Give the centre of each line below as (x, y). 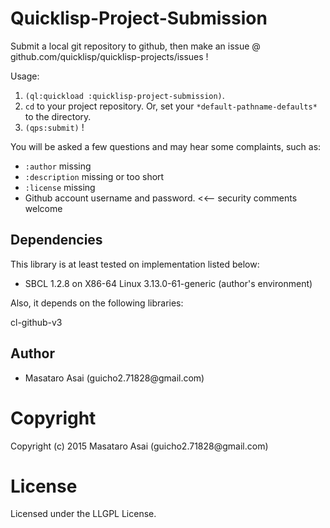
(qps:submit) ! (54, 127)
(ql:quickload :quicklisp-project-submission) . (124, 95)
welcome (43, 208)
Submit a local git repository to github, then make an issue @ (135, 46)
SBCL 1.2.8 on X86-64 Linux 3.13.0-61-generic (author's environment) (168, 283)
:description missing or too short (94, 176)
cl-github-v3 (36, 322)
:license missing (60, 187)
